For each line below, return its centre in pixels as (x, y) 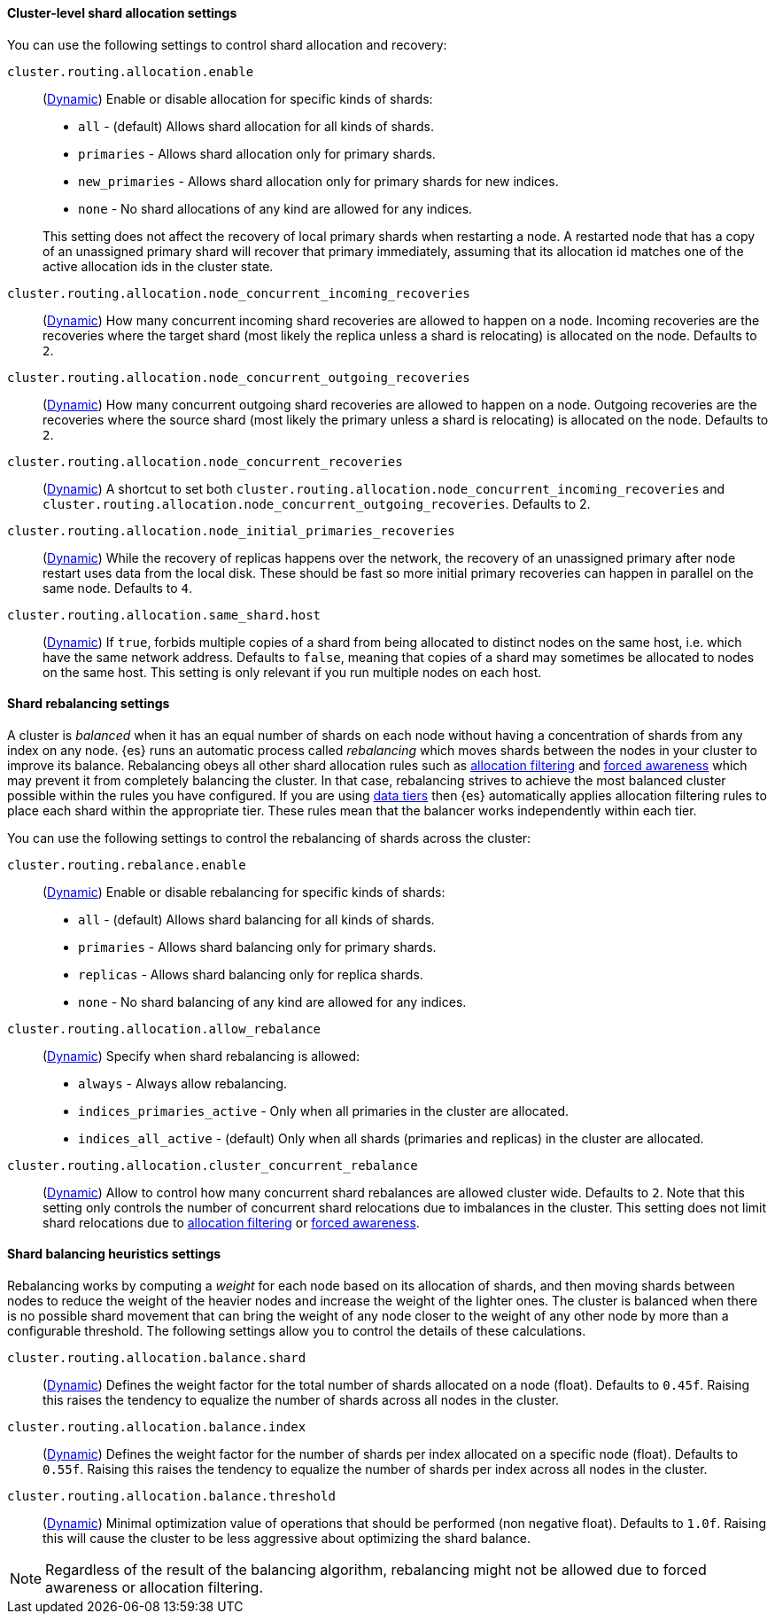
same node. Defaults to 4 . (117, 588)
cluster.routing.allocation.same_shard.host (164, 615)
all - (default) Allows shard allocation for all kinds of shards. (256, 126)
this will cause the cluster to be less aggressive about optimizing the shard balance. (287, 1539)
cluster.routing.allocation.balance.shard (157, 1358)
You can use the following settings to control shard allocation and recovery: (227, 44)
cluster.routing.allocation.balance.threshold (171, 1496)
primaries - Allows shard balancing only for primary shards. (257, 947)
